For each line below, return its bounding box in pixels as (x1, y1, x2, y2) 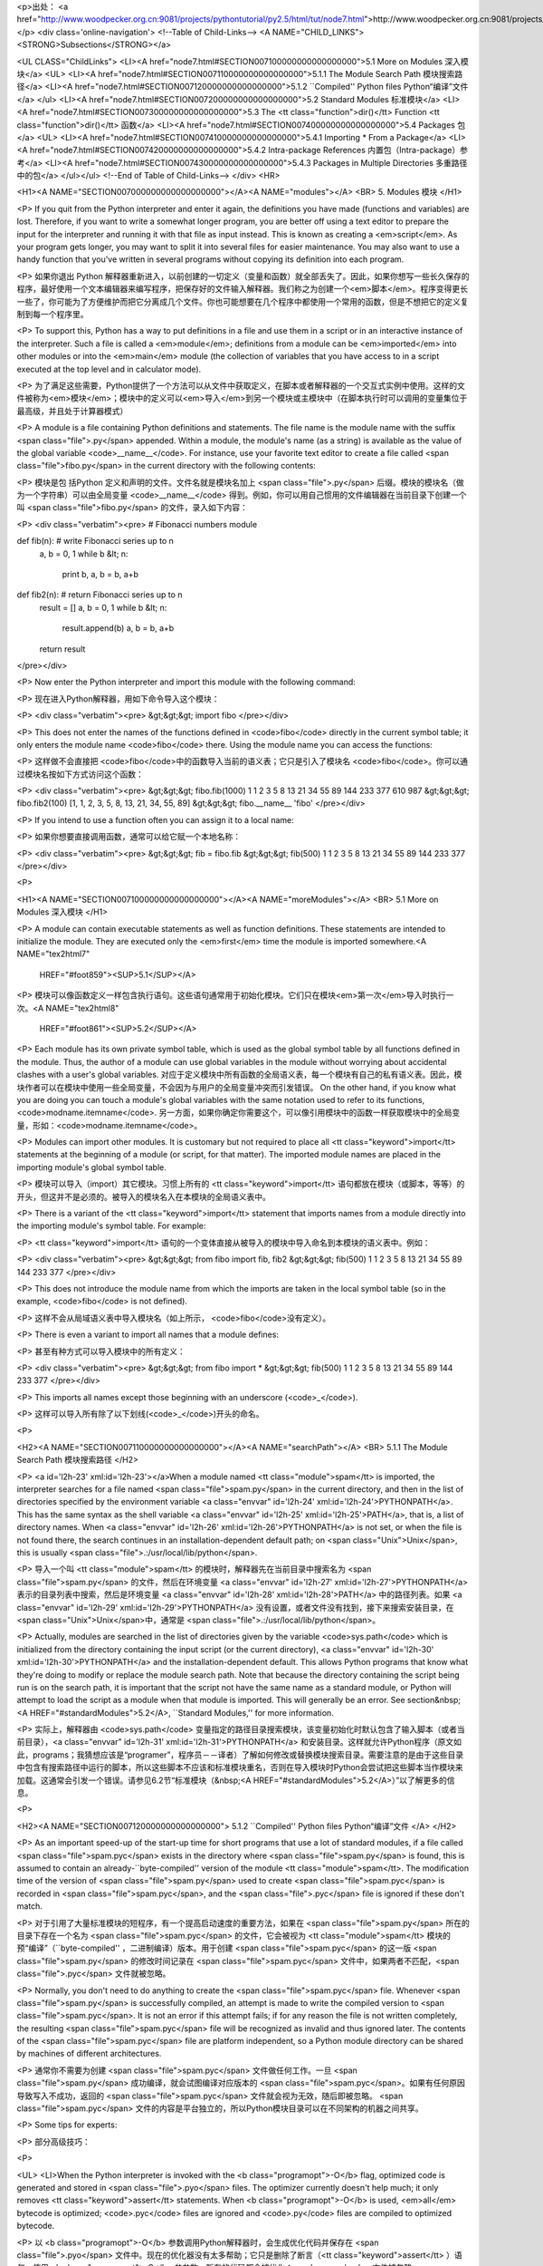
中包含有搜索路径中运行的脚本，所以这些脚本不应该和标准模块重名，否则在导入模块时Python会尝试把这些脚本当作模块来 (16, 1762, 463, 1773)
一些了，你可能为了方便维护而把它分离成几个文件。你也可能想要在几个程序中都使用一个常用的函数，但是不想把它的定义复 (16, 295, 469, 307)
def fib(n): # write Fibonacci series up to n (16, 536, 174, 547)
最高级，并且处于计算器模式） (16, 405, 129, 416)
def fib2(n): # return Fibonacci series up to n (16, 589, 183, 600)
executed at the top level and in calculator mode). (16, 363, 202, 374)
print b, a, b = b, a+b (62, 569, 139, 580)
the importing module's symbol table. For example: (16, 1220, 206, 1232)
